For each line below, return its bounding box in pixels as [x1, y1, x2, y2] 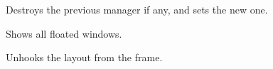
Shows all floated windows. [6, 26, 122, 41]
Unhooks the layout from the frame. [6, 50, 163, 65]
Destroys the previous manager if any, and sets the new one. [6, 2, 268, 16]
